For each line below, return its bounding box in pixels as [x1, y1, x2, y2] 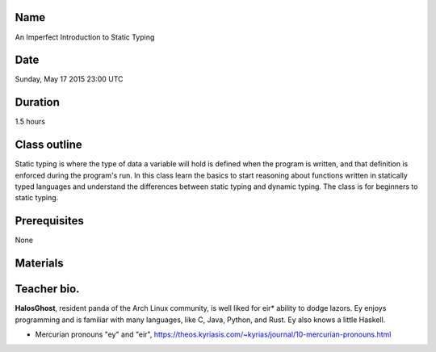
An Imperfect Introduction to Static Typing [15, 32, 155, 42]
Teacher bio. [15, 283, 80, 296]
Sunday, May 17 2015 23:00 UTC [15, 74, 124, 84]
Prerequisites [15, 214, 84, 228]
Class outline [15, 138, 82, 152]
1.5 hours [15, 117, 46, 127]
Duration [15, 95, 61, 109]
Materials [15, 257, 64, 270]
